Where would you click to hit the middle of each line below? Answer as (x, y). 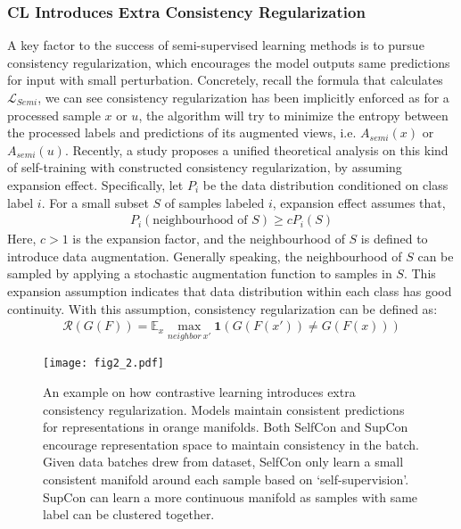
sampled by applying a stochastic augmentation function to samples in (200, 273)
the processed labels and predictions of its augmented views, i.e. (182, 132)
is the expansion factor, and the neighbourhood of (209, 239)
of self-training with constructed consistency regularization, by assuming (205, 167)
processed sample (54, 115)
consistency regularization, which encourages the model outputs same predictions (229, 62)
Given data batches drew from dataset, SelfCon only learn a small (223, 462)
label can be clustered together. (129, 514)
